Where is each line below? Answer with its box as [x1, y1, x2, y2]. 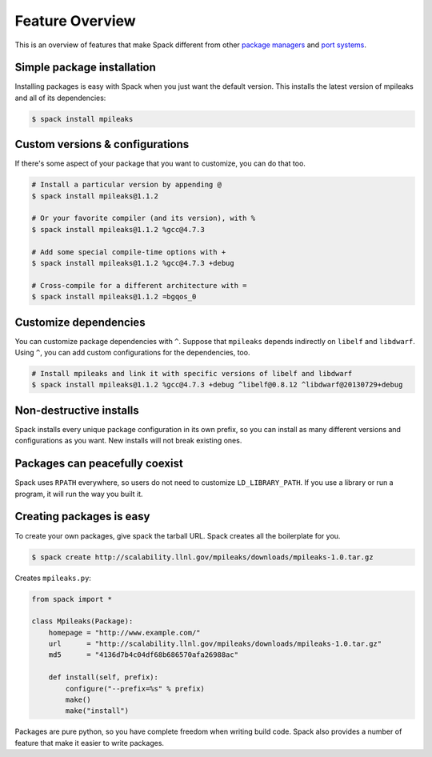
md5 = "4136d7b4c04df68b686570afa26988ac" [48, 651, 239, 659]
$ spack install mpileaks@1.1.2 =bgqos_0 [31, 292, 197, 302]
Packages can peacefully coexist [14, 457, 183, 471]
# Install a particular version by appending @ [31, 180, 222, 190]
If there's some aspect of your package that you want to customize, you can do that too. [14, 158, 306, 168]
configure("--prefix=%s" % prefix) [65, 684, 206, 693]
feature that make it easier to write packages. [14, 738, 164, 747]
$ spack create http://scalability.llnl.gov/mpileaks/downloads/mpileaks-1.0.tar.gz [31, 552, 374, 562]
